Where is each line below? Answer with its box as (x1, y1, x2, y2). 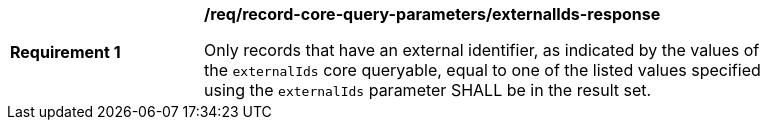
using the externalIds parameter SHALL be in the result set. (204, 80, 652, 100)
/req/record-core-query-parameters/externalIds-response (204, 4, 661, 24)
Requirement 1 (10, 42, 121, 62)
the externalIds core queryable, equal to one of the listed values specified (204, 60, 761, 80)
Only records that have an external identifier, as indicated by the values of (204, 40, 760, 60)
